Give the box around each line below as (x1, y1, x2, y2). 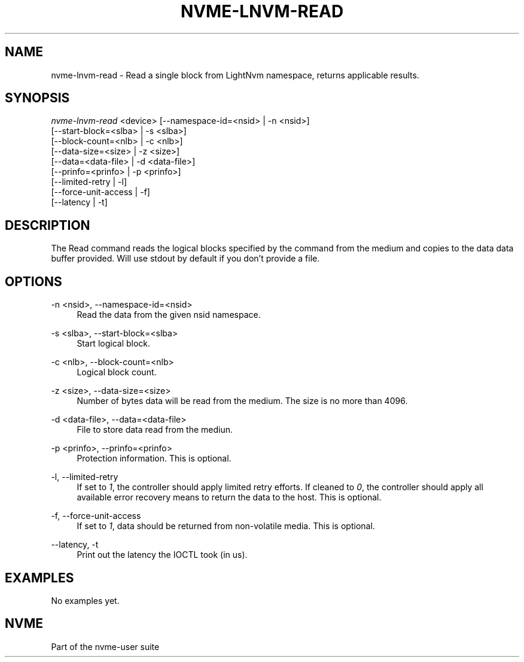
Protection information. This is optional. (77, 453, 231, 464)
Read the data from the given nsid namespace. (77, 309, 261, 320)
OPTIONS (5, 274, 62, 289)
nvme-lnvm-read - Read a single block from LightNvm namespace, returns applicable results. (51, 69, 419, 80)
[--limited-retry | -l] (51, 177, 127, 187)
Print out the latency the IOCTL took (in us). (77, 549, 248, 560)
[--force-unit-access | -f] (51, 187, 150, 198)
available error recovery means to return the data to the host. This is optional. (77, 492, 382, 503)
